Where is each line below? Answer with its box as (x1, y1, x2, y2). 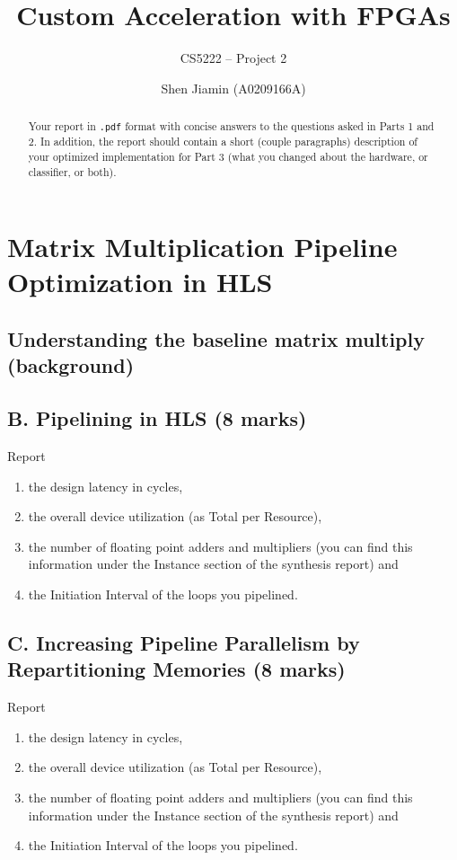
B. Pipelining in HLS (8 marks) (7, 404, 307, 432)
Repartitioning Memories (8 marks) (7, 655, 346, 683)
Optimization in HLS (7, 263, 273, 300)
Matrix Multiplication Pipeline (7, 228, 398, 265)
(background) (7, 351, 135, 379)
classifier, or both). (28, 164, 117, 179)
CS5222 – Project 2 (180, 49, 287, 67)
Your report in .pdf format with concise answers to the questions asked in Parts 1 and (28, 119, 435, 134)
